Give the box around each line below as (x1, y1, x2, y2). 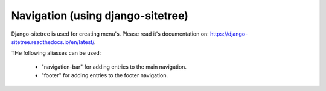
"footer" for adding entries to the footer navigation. (41, 72, 168, 79)
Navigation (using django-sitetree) (11, 9, 188, 22)
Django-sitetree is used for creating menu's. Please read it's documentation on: (11, 30, 209, 37)
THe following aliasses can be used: (11, 49, 101, 57)
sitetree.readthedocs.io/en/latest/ (11, 38, 95, 45)
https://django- (210, 30, 248, 37)
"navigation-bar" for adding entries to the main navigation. (41, 63, 187, 71)
